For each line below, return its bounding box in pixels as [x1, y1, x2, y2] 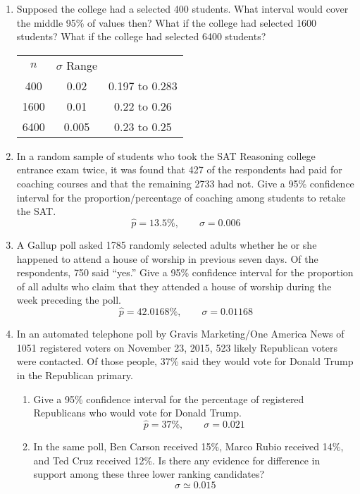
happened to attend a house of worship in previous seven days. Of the [16, 251, 318, 266]
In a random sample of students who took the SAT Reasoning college [16, 148, 316, 163]
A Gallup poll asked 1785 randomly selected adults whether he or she [16, 237, 317, 252]
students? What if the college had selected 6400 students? [16, 29, 266, 44]
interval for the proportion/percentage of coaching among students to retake [16, 190, 346, 204]
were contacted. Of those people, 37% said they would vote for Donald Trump [16, 354, 354, 369]
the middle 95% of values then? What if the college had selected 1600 [16, 15, 316, 30]
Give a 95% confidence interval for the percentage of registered [33, 391, 304, 406]
